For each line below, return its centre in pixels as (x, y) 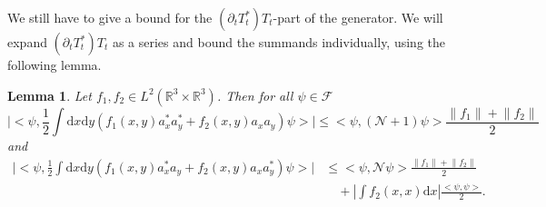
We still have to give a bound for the (110, 17)
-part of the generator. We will (358, 17)
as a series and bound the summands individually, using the (279, 42)
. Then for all (255, 95)
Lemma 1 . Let (50, 95)
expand (27, 42)
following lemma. (55, 64)
